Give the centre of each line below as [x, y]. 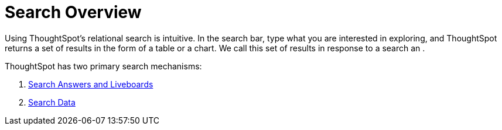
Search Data [52, 102]
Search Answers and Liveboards [91, 84]
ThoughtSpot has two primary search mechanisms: [103, 66]
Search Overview [73, 12]
